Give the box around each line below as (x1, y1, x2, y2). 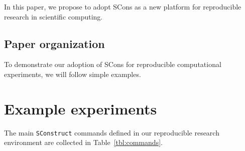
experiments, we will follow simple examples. (4, 68, 141, 79)
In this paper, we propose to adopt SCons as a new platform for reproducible (4, 1, 241, 11)
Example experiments (4, 98, 157, 118)
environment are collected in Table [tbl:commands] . (4, 137, 163, 147)
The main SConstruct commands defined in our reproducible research (4, 127, 219, 137)
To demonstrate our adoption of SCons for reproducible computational (4, 59, 221, 69)
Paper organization (4, 35, 105, 51)
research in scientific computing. (4, 11, 103, 21)
